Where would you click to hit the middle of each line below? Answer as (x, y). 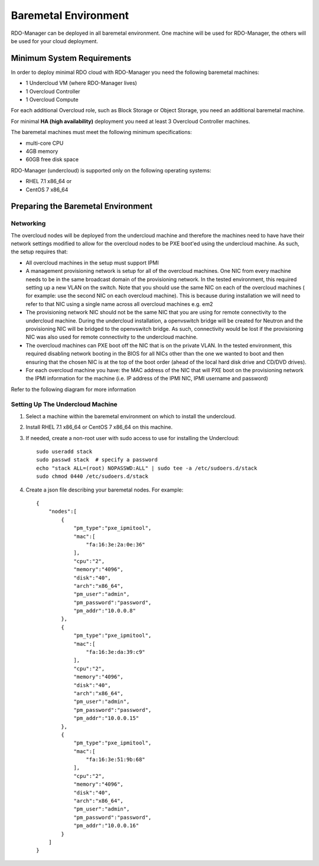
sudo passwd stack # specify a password (97, 460)
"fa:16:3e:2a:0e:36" (116, 544)
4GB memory (42, 151)
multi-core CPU (45, 143)
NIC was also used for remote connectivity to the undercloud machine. (112, 337)
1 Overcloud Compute (52, 100)
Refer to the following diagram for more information (73, 389)
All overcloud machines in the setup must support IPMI (92, 262)
